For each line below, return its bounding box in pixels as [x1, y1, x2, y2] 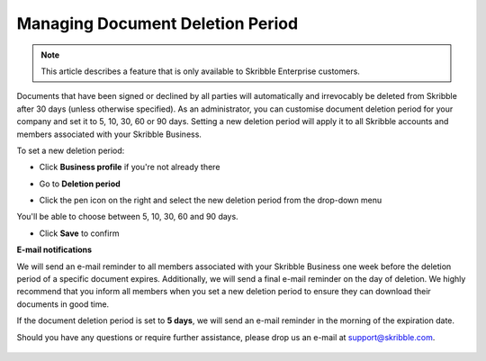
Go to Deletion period [39, 178, 121, 189]
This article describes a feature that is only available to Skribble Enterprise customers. [40, 66, 360, 77]
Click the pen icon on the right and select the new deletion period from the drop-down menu [39, 194, 382, 206]
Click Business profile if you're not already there [39, 162, 220, 173]
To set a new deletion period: [16, 145, 125, 156]
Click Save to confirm [39, 228, 120, 239]
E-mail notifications [16, 244, 93, 256]
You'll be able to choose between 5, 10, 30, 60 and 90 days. [16, 212, 238, 222]
